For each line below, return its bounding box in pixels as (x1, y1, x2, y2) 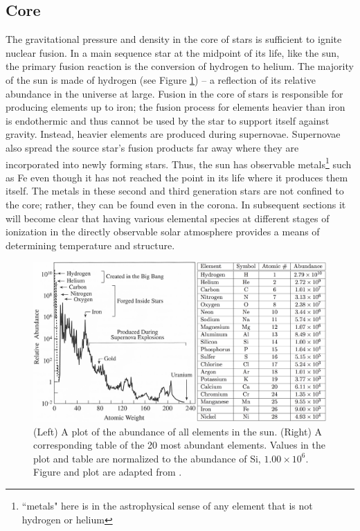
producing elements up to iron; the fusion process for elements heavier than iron (6, 100, 345, 114)
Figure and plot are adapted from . (33, 465, 182, 479)
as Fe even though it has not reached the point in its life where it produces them (6, 170, 348, 184)
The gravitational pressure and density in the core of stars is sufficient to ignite (6, 32, 342, 46)
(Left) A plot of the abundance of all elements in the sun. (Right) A (33, 424, 323, 438)
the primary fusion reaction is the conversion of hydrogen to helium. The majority (6, 59, 354, 73)
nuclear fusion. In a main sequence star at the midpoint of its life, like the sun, (6, 45, 339, 60)
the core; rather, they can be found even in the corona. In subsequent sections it (6, 197, 346, 211)
